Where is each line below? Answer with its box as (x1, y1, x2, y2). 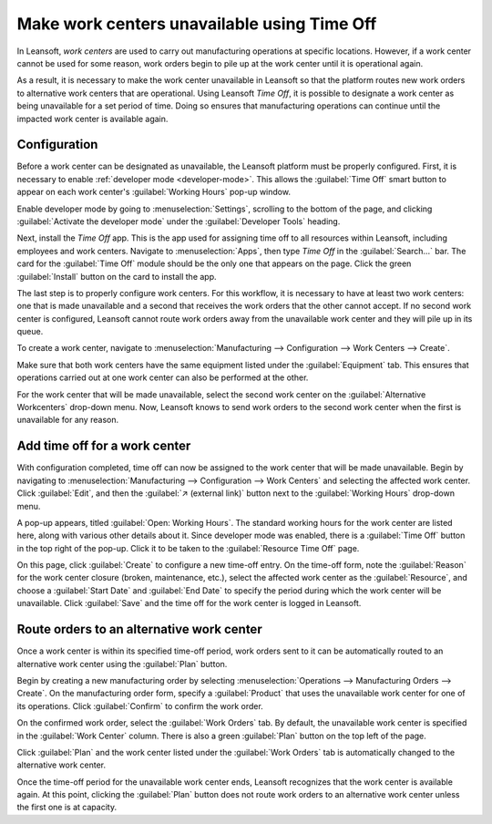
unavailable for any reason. (16, 415, 118, 426)
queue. (16, 326, 44, 337)
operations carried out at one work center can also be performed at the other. (16, 372, 309, 383)
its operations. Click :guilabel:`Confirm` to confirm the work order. (16, 700, 263, 711)
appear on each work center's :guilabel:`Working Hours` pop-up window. (16, 187, 292, 198)
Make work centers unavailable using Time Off (16, 14, 377, 34)
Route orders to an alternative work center (16, 622, 263, 637)
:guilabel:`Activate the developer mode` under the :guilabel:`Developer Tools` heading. (16, 215, 341, 227)
